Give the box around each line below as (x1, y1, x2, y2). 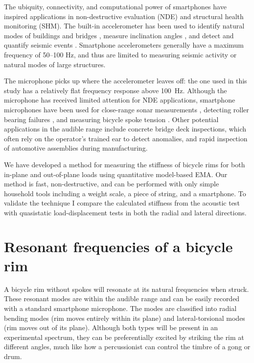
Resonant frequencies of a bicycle (4, 236, 233, 256)
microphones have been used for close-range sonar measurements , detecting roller (4, 104, 249, 114)
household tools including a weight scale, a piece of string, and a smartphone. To (4, 188, 246, 198)
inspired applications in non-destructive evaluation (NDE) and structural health (4, 11, 244, 21)
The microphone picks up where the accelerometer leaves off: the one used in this (4, 76, 247, 86)
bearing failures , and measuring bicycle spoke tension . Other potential (4, 114, 219, 124)
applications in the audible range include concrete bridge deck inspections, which (4, 124, 247, 134)
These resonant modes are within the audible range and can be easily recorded (4, 293, 240, 304)
